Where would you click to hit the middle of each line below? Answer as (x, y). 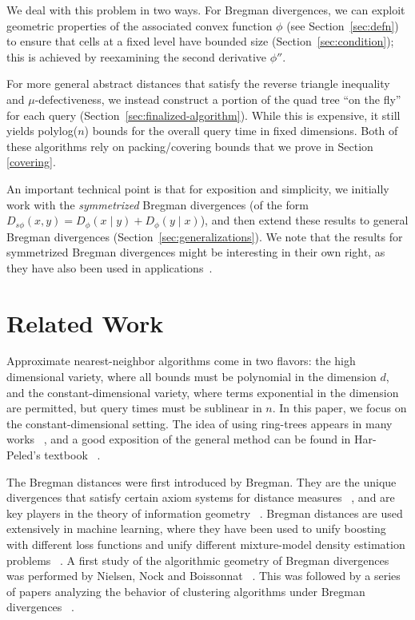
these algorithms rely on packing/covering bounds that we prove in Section (190, 146)
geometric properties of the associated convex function (140, 25)
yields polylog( (42, 131)
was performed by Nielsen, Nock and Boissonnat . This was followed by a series (204, 576)
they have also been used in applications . (110, 267)
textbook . (72, 455)
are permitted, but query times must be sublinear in (134, 408)
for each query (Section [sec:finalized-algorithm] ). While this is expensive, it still (204, 115)
